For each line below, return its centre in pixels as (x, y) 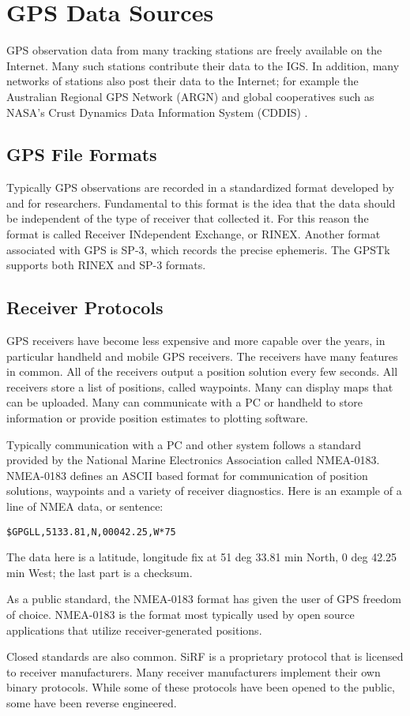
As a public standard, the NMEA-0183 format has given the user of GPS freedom (204, 599)
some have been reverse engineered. (92, 703)
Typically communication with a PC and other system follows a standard (184, 444)
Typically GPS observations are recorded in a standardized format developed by (200, 187)
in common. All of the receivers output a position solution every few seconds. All (202, 371)
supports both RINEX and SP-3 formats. (106, 265)
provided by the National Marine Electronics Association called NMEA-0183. (193, 460)
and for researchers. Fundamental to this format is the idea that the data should (201, 202)
